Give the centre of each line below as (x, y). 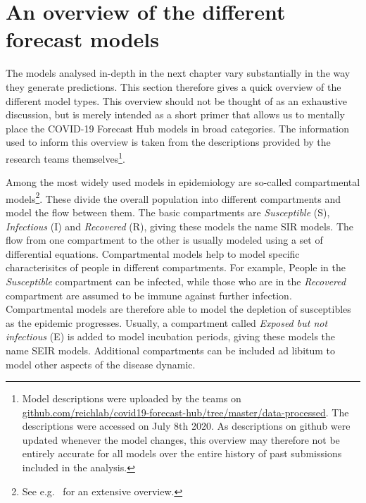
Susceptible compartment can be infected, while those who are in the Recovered (176, 281)
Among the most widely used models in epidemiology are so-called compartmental (183, 182)
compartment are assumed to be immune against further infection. (149, 295)
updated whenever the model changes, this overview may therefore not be (181, 439)
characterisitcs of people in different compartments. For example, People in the (176, 267)
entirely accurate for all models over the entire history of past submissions (182, 453)
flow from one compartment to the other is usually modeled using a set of (164, 240)
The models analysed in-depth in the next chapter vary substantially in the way (178, 73)
